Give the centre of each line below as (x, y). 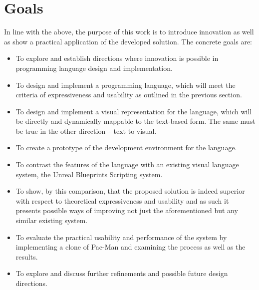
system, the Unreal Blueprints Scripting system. (89, 174)
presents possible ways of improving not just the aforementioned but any (127, 210)
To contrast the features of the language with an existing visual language (127, 164)
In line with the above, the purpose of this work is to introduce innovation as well (129, 32)
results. (27, 256)
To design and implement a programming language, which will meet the (126, 85)
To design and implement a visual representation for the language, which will (134, 111)
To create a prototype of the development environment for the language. (126, 147)
